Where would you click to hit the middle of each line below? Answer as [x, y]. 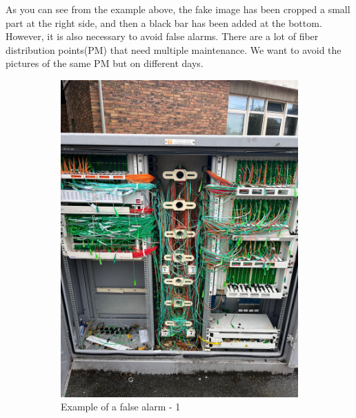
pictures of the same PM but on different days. [105, 63]
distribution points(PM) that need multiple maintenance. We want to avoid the [174, 49]
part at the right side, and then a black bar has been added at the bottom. [164, 22]
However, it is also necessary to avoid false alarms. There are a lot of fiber [162, 36]
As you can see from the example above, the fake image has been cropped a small [178, 9]
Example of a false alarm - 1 [121, 407]
